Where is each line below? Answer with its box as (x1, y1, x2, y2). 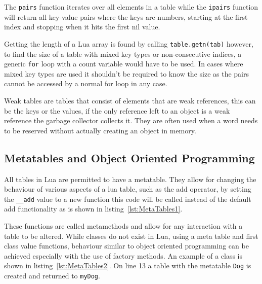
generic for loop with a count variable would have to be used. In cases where (4, 58, 243, 69)
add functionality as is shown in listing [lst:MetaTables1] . (4, 203, 183, 214)
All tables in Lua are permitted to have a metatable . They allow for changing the (4, 173, 256, 184)
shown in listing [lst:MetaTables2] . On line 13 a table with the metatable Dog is (4, 260, 251, 271)
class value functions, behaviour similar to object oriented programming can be (4, 240, 249, 251)
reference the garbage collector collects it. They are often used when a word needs (4, 115, 258, 126)
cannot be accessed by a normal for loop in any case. (4, 78, 167, 89)
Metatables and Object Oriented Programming (4, 150, 255, 165)
